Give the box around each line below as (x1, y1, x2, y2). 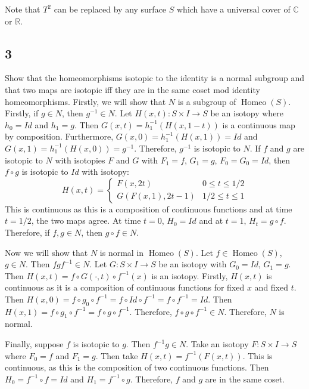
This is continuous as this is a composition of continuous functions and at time (5, 202, 292, 215)
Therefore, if (5, 226, 50, 238)
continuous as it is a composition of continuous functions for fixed (5, 281, 245, 294)
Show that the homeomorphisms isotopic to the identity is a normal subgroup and (5, 72, 304, 84)
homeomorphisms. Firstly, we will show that (5, 95, 166, 107)
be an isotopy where (210, 107, 284, 119)
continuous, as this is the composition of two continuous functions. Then (5, 361, 269, 373)
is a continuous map (222, 118, 295, 131)
